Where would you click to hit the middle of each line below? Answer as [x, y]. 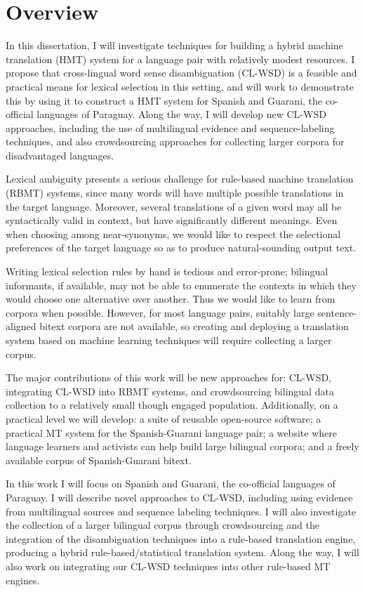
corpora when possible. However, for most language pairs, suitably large [160, 312]
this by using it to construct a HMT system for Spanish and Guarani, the [164, 100]
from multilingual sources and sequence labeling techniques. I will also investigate [181, 511]
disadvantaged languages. [60, 155]
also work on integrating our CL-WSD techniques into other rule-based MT [168, 566]
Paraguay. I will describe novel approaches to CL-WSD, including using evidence [179, 497]
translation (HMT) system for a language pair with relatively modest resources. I [180, 59]
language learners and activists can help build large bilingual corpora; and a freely [182, 446]
